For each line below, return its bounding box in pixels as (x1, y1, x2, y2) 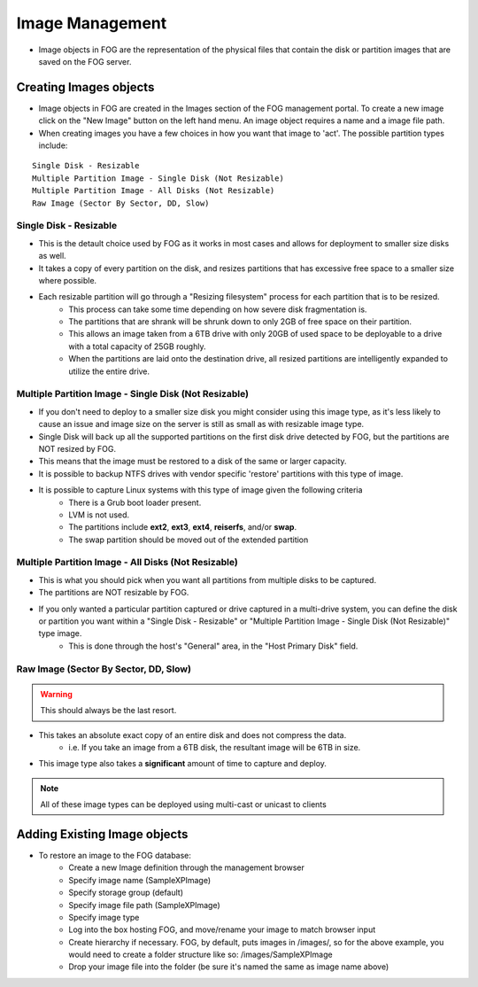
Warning (40, 688, 73, 699)
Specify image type (68, 912, 140, 922)
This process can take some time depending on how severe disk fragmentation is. (68, 304, 367, 315)
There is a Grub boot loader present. (68, 497, 202, 508)
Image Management (16, 13, 167, 33)
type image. (38, 628, 82, 639)
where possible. (38, 275, 97, 285)
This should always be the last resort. (40, 705, 177, 716)
